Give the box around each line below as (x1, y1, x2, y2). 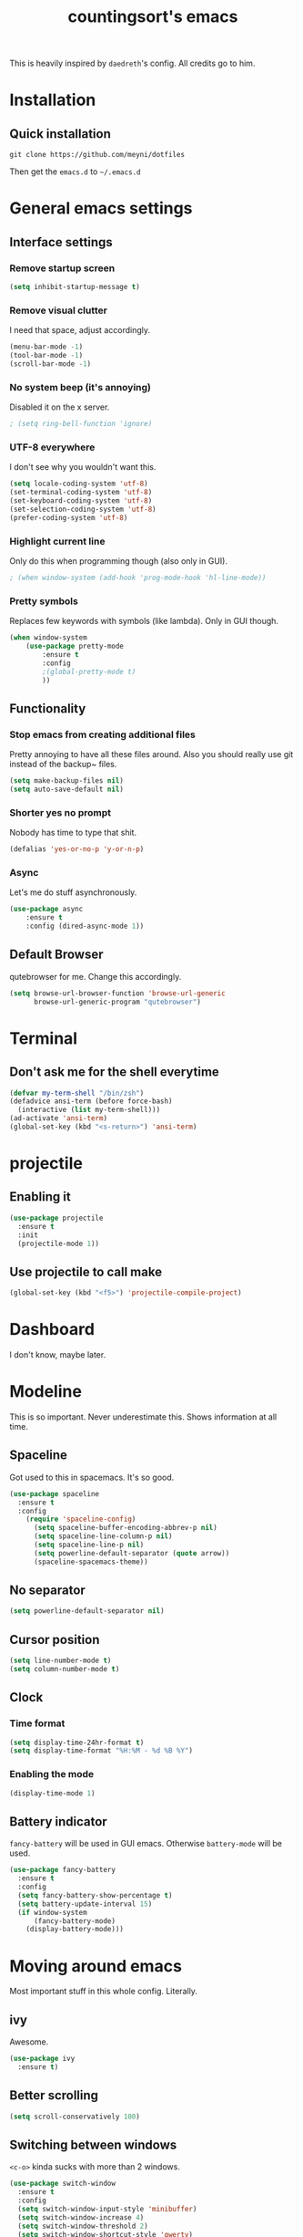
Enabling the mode (9, 1768, 95, 1781)
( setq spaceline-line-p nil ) (33, 1540, 145, 1550)
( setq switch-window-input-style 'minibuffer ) (17, 2204, 197, 2213)
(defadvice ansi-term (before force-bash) (9, 1097, 173, 1106)
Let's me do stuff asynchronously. (9, 887, 137, 898)
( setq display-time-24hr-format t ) (9, 1738, 145, 1747)
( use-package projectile (9, 1213, 104, 1223)
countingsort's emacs (67, 6, 238, 27)
